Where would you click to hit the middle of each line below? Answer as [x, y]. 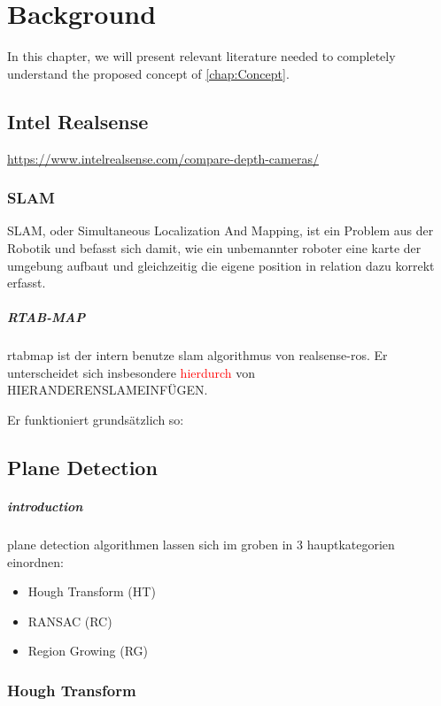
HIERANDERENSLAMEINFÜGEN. [108, 390]
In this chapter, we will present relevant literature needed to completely [201, 56]
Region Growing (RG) [88, 651]
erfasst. [27, 283]
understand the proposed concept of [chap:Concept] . [148, 73]
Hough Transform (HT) [92, 591]
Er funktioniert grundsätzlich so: [96, 420]
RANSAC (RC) [70, 621]
